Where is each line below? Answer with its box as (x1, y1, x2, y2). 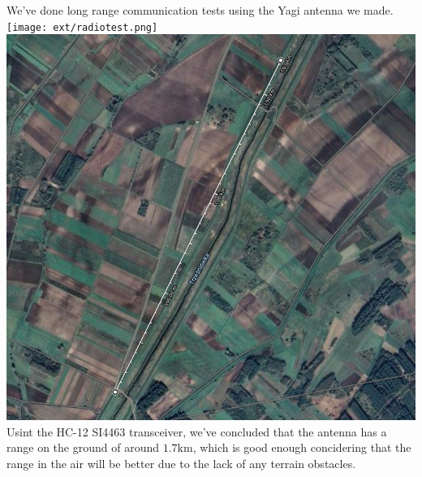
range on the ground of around (6, 439, 159, 456)
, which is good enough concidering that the (192, 439, 411, 456)
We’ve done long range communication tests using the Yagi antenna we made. (6, 2, 394, 18)
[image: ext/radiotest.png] (6, 21, 158, 33)
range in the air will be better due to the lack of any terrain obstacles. (6, 454, 356, 471)
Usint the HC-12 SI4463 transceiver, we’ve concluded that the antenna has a (6, 423, 387, 440)
